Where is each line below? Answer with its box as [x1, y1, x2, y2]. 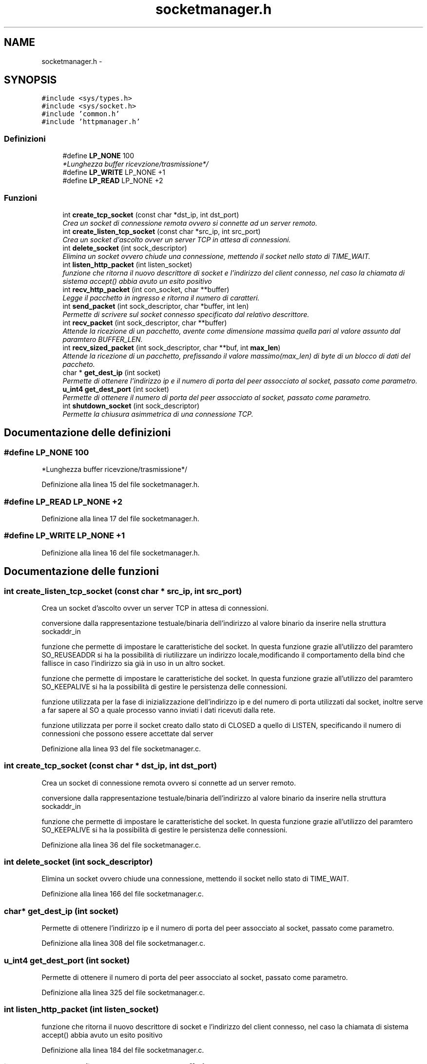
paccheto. [62, 360, 95, 368]
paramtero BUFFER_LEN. [62, 335, 143, 343]
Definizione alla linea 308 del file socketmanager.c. [41, 939, 205, 948]
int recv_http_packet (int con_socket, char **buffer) [62, 285, 230, 294]
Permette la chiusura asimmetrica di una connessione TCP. [62, 409, 253, 418]
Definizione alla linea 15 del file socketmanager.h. [41, 480, 200, 489]
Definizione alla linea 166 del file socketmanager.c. [41, 890, 204, 898]
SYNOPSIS [4, 74, 57, 86]
